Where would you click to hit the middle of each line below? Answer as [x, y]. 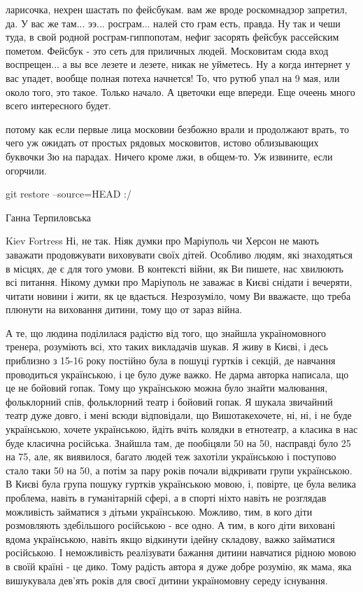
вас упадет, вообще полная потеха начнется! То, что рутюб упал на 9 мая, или [173, 77]
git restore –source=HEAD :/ [69, 194]
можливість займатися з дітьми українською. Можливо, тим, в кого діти [159, 511]
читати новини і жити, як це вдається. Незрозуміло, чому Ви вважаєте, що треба [178, 295]
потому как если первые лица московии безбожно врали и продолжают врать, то [177, 129]
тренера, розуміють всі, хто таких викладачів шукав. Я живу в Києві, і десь [167, 346]
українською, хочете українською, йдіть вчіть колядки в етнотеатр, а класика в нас [182, 429]
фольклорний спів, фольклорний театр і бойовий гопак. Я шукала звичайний [169, 401]
